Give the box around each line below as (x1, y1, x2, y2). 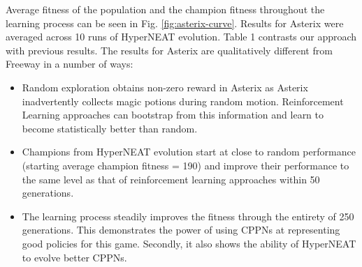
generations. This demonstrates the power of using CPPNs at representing (22, 222, 340, 237)
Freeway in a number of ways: (6, 56, 133, 71)
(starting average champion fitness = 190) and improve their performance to (22, 158, 349, 172)
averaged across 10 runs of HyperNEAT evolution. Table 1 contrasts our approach (6, 29, 357, 44)
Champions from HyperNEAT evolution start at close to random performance (22, 144, 356, 159)
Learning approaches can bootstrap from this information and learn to (22, 107, 324, 122)
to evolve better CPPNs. (22, 250, 127, 264)
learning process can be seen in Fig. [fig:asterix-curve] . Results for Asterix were (6, 15, 344, 30)
